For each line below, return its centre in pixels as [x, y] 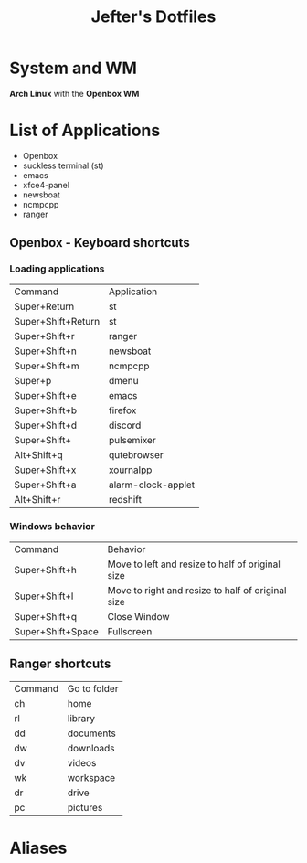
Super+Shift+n [46, 351]
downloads [91, 748]
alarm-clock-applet [152, 485]
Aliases [38, 848]
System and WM [73, 68]
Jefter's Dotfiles [153, 17]
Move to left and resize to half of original [194, 564]
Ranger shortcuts [60, 664]
